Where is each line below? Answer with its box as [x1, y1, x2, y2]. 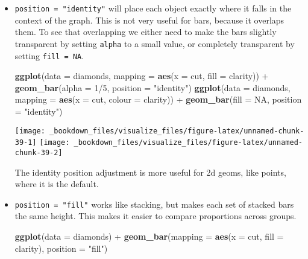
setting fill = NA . [14, 49, 84, 62]
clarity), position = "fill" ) [14, 241, 108, 254]
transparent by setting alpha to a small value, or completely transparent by [14, 37, 295, 50]
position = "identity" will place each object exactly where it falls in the [14, 2, 292, 14]
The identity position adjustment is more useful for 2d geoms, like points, [14, 165, 286, 178]
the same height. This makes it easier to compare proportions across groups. [14, 209, 297, 222]
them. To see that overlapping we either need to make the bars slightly [14, 25, 277, 38]
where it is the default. [14, 177, 99, 190]
